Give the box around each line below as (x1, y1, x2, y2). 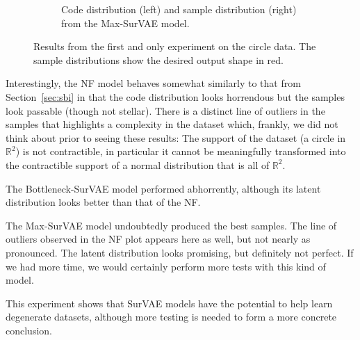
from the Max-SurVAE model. (61, 15, 190, 30)
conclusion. (6, 323, 52, 337)
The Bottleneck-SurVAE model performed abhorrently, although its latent (6, 181, 321, 195)
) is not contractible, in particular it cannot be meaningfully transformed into (15, 144, 346, 159)
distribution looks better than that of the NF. (6, 195, 201, 209)
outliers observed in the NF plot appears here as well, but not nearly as (6, 232, 311, 246)
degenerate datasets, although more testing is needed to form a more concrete (6, 309, 337, 324)
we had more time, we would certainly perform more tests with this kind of (6, 259, 326, 273)
